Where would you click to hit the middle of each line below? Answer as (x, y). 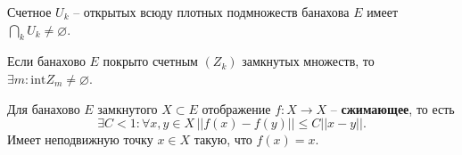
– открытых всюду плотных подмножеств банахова (211, 12)
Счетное (29, 12)
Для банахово (44, 108)
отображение (236, 108)
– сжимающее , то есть (392, 108)
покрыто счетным (150, 61)
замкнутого (128, 108)
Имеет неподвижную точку (80, 139)
